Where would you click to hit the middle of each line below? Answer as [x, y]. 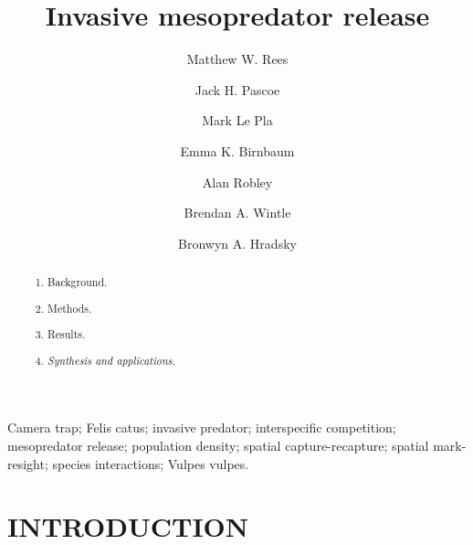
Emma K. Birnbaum [237, 150]
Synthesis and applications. [112, 360]
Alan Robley [237, 182]
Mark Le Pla [237, 120]
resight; [28, 463]
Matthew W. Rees [237, 59]
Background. [78, 282]
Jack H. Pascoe [237, 89]
